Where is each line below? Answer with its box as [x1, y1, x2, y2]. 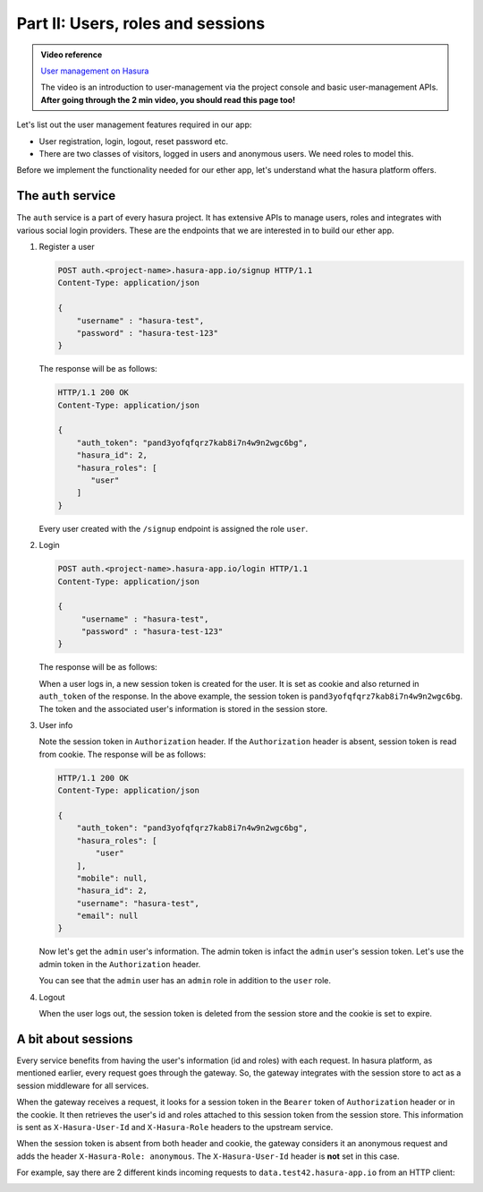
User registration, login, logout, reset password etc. [38, 135, 229, 147]
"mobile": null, [76, 873, 148, 883]
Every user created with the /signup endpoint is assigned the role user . [38, 523, 309, 534]
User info [38, 720, 73, 731]
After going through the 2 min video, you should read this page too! [40, 94, 295, 105]
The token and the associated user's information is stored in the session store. [38, 703, 328, 714]
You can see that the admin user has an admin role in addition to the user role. [38, 975, 331, 986]
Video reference [40, 49, 103, 60]
